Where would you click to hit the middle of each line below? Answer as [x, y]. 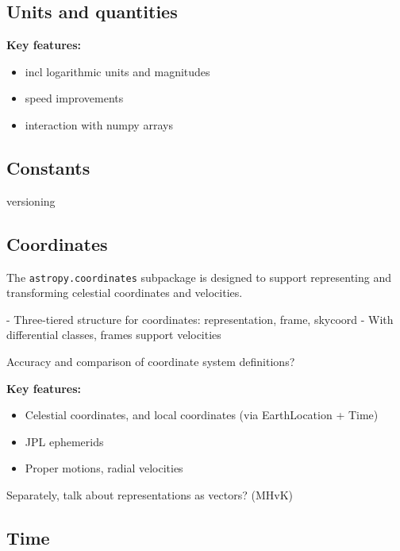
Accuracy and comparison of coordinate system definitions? [151, 362]
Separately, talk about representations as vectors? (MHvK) [150, 494]
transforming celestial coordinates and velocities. [125, 293]
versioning [31, 200]
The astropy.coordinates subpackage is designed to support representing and [199, 277]
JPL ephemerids [64, 441]
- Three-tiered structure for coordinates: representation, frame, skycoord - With [200, 319]
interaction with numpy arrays [99, 124]
